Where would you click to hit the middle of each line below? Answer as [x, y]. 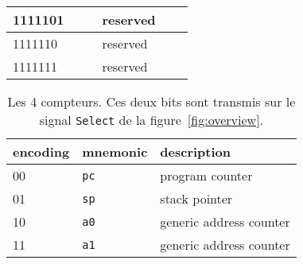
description [196, 151]
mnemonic [115, 151]
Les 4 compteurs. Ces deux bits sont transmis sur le [151, 101]
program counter [206, 175]
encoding [41, 151]
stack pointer [196, 198]
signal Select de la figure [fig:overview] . [151, 120]
